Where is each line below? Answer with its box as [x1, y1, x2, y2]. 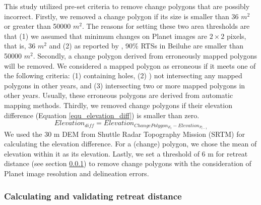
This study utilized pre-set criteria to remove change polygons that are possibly [4, 1, 250, 11]
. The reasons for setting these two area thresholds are [82, 21, 250, 31]
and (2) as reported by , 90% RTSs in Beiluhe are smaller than [49, 40, 243, 51]
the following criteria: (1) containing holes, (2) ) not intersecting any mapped [4, 70, 242, 81]
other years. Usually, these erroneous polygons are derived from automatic [4, 90, 233, 100]
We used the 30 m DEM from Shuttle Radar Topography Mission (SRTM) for [4, 128, 245, 139]
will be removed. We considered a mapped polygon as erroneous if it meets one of [4, 60, 256, 71]
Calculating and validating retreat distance [4, 189, 182, 202]
